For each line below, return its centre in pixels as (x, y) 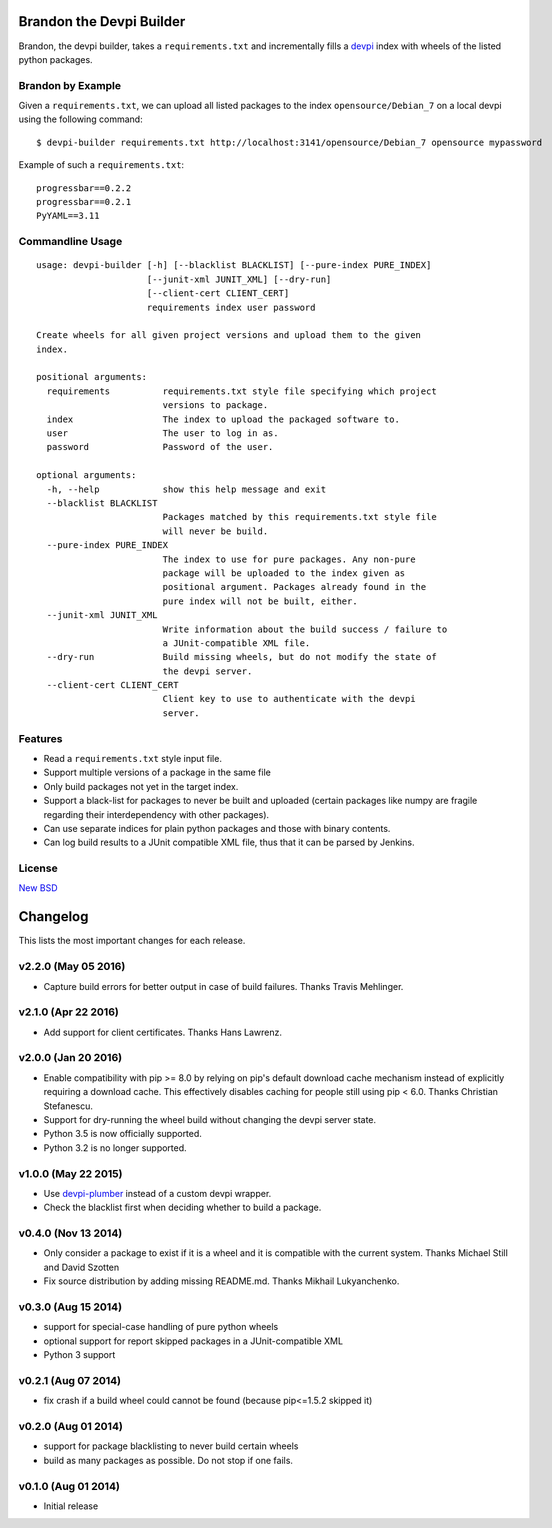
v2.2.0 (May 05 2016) (72, 967)
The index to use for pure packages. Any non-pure (289, 559)
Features (40, 738)
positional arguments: (92, 377)
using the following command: (81, 119)
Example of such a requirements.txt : (101, 165)
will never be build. (215, 531)
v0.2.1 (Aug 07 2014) (70, 1380)
